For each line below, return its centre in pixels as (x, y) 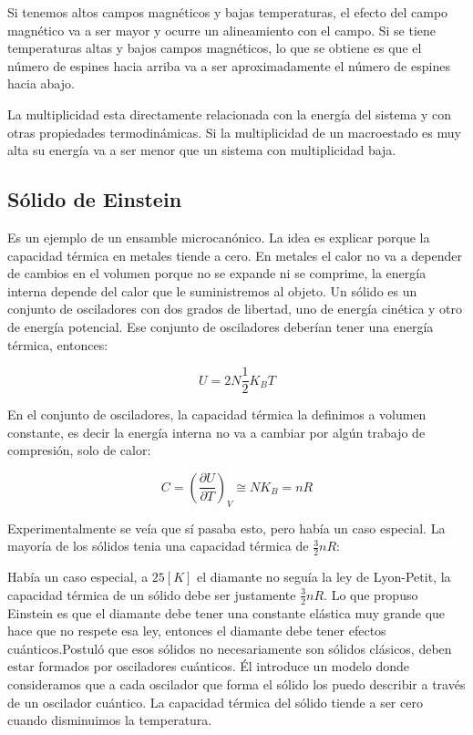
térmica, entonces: (58, 344)
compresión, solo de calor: (79, 450)
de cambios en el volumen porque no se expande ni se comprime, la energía (217, 273)
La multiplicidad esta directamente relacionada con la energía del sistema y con (230, 114)
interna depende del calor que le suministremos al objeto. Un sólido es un (212, 290)
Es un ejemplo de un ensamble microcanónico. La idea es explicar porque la (219, 237)
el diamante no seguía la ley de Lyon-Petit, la (324, 577)
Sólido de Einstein (95, 199)
